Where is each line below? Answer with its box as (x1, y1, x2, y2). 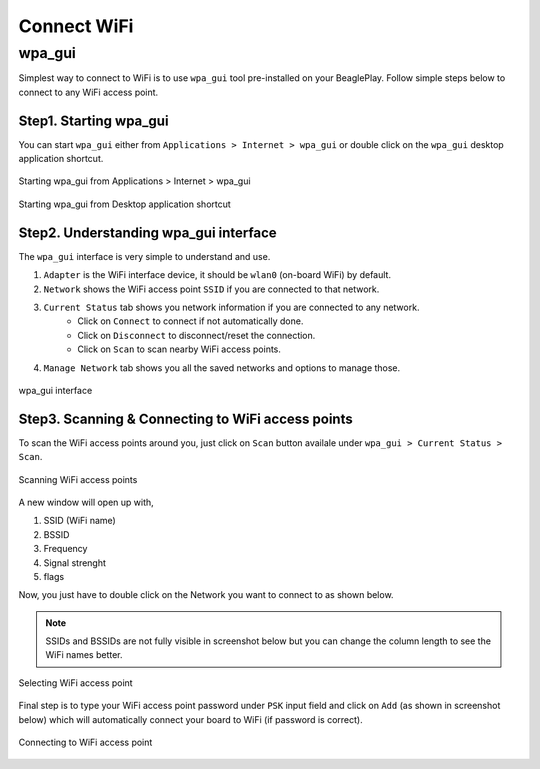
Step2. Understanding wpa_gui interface (18, 224, 277, 241)
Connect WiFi (18, 15, 134, 37)
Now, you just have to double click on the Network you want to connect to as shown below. (18, 589, 394, 601)
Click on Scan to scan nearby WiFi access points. (77, 343, 282, 355)
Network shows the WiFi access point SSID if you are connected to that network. (43, 283, 380, 295)
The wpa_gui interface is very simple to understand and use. (18, 250, 271, 262)
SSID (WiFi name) (43, 515, 117, 527)
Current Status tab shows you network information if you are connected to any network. (43, 301, 420, 313)
